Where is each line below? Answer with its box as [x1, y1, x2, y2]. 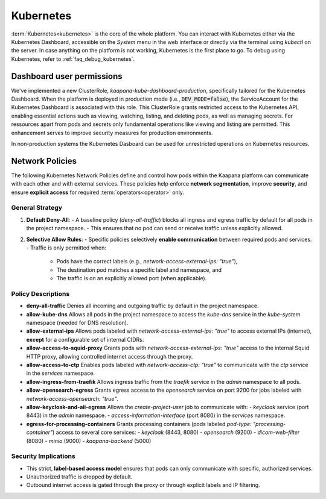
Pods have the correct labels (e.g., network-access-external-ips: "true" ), [56, 258, 238, 265]
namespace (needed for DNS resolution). [26, 319, 129, 327]
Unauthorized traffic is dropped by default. [26, 473, 133, 480]
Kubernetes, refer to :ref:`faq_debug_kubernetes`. [11, 55, 135, 63]
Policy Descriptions [11, 289, 70, 298]
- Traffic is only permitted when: [26, 244, 107, 251]
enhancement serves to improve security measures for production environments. [11, 129, 213, 136]
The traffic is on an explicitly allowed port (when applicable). [56, 275, 207, 282]
